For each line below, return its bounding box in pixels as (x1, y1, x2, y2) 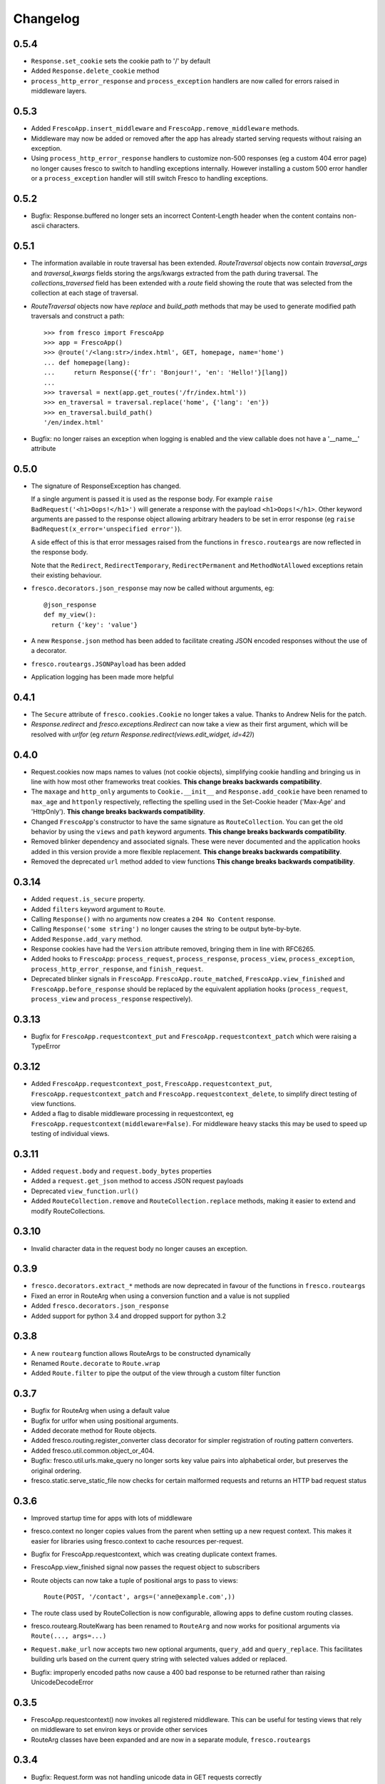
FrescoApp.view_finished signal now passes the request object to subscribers (31, 1563, 260, 1571)
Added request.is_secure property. (31, 895, 145, 903)
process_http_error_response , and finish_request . (31, 964, 204, 973)
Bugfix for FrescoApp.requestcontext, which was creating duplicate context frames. (31, 1550, 277, 1559)
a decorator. (31, 647, 67, 655)
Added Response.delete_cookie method (31, 66, 160, 75)
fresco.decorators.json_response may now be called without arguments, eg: (31, 584, 274, 592)
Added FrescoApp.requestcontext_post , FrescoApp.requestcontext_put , (31, 1080, 272, 1088)
